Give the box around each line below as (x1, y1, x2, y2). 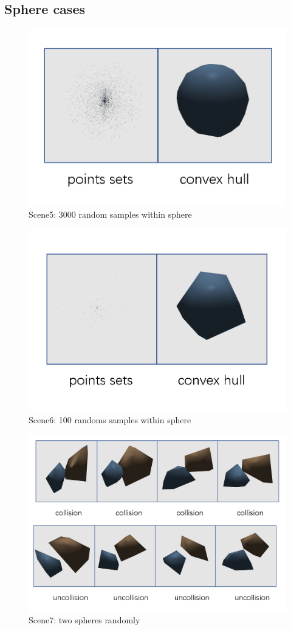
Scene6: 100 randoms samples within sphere (29, 413, 191, 426)
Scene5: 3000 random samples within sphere (29, 208, 192, 221)
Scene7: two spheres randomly (29, 614, 140, 626)
